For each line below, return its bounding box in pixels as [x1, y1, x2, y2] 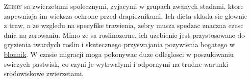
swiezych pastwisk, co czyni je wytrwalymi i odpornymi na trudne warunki [4, 58, 228, 69]
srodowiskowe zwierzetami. [4, 68, 84, 79]
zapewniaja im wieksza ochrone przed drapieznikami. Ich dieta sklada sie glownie [4, 10, 248, 21]
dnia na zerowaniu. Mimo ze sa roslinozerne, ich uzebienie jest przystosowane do [4, 29, 245, 40]
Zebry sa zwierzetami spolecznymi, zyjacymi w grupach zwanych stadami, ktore [4, 1, 244, 11]
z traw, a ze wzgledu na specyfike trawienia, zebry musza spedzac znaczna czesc [4, 20, 244, 30]
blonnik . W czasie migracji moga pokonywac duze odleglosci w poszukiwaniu [4, 49, 234, 59]
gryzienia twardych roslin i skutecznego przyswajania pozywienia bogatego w [4, 39, 235, 50]
